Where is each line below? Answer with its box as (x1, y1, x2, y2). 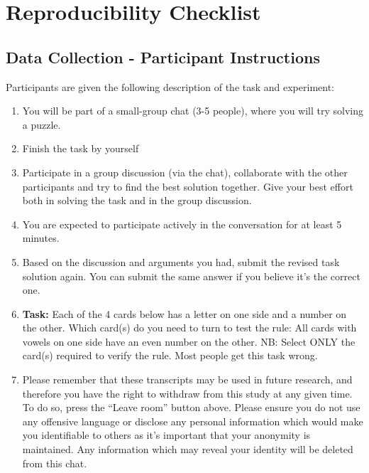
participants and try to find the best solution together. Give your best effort (22, 179, 353, 193)
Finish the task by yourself (22, 141, 139, 156)
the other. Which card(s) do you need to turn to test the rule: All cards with (22, 320, 357, 335)
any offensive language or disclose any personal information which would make (22, 413, 363, 428)
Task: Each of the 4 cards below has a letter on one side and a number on (22, 306, 347, 321)
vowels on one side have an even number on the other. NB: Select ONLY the (22, 334, 356, 349)
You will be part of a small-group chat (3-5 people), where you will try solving (22, 103, 364, 118)
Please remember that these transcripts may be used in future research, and (22, 372, 353, 387)
